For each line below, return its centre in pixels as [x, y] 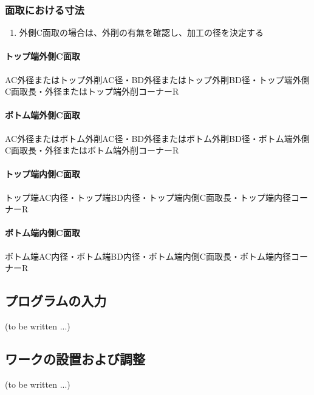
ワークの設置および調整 [75, 358]
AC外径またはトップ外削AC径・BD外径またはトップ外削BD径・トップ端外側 [157, 79]
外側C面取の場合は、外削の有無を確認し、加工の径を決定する [141, 32]
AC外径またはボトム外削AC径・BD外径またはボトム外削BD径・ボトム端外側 [157, 138]
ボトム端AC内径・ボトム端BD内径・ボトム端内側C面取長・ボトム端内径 [148, 256]
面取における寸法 [45, 9]
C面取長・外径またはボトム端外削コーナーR [92, 150]
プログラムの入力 [56, 301]
